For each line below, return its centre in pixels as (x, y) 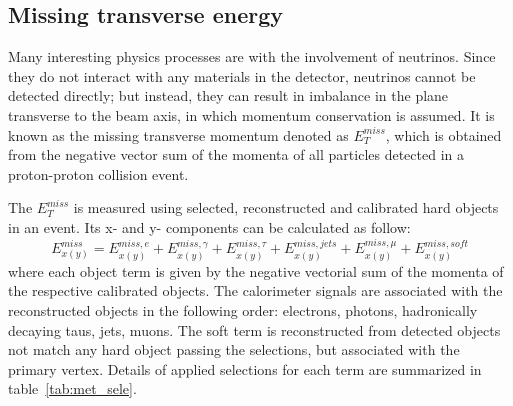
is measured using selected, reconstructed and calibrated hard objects (286, 207)
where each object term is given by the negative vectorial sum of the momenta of (256, 270)
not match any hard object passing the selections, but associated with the (234, 349)
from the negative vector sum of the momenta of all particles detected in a (236, 154)
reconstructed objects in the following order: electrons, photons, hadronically (243, 309)
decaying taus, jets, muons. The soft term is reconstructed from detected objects (254, 329)
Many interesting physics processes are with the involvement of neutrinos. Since (252, 56)
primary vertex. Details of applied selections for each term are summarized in (245, 368)
